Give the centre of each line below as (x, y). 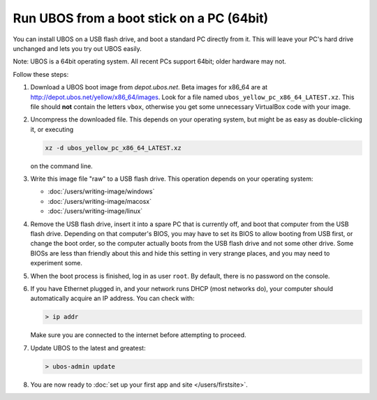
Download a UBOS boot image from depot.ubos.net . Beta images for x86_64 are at (149, 87)
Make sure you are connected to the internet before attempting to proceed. (139, 335)
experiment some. (57, 263)
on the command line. (62, 166)
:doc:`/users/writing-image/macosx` (100, 201)
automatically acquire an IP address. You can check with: (112, 298)
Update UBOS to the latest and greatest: (88, 348)
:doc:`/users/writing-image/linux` (95, 211)
